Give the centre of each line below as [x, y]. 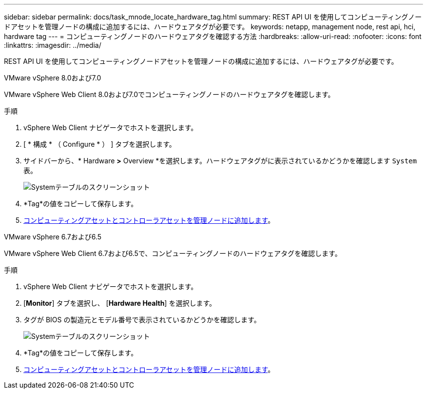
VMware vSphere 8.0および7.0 [53, 78]
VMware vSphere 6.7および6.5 [53, 237]
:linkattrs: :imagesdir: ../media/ [53, 45]
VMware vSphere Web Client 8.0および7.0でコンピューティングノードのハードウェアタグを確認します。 [169, 94]
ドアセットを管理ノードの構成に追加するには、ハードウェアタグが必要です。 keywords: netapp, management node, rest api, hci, [210, 27]
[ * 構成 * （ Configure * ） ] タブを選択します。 [100, 144]
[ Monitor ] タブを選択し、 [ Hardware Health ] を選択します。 [120, 303]
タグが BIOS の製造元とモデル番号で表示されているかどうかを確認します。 [142, 320]
